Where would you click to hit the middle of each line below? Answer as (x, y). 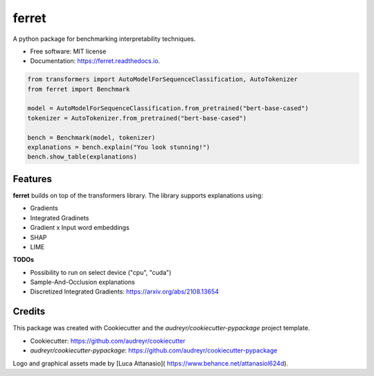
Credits (29, 312)
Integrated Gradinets (60, 217)
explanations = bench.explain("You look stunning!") (119, 147)
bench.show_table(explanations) (82, 157)
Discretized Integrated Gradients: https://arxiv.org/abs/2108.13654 (125, 292)
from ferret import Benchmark (79, 89)
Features (32, 179)
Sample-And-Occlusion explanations (82, 282)
